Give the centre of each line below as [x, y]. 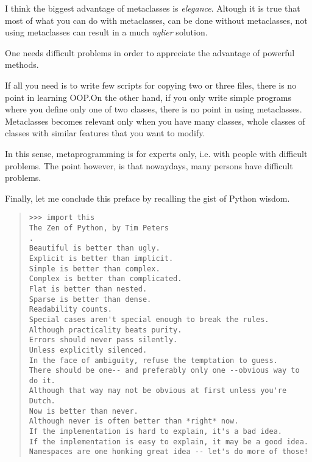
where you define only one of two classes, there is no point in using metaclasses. [154, 109]
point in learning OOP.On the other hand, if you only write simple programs [148, 97]
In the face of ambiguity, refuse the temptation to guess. [153, 360]
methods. [22, 64]
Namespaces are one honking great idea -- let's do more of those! [168, 452]
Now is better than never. [83, 411]
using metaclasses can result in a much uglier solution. [106, 32]
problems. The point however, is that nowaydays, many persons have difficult [149, 165]
